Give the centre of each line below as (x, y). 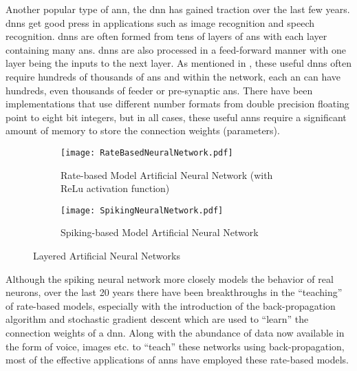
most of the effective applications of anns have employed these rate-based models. (177, 360)
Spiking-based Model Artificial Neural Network (160, 232)
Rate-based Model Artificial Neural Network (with (167, 174)
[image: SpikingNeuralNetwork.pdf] (142, 210)
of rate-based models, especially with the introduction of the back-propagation (171, 305)
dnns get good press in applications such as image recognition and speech (160, 22)
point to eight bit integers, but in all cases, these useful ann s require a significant (176, 117)
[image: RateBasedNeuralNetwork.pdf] (147, 152)
